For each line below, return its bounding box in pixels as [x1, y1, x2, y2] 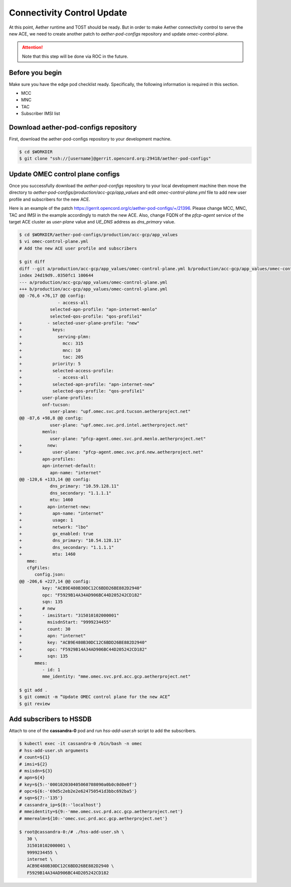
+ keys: [19, 327, 65, 333]
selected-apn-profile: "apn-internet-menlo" [49, 307, 158, 312]
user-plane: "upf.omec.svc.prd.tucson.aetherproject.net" [49, 409, 191, 414]
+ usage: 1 [19, 517, 73, 523]
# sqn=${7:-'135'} [19, 795, 63, 801]
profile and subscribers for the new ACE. [9, 196, 91, 202]
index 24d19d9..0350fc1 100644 [19, 273, 94, 278]
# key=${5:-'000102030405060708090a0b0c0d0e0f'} [19, 782, 137, 787]
